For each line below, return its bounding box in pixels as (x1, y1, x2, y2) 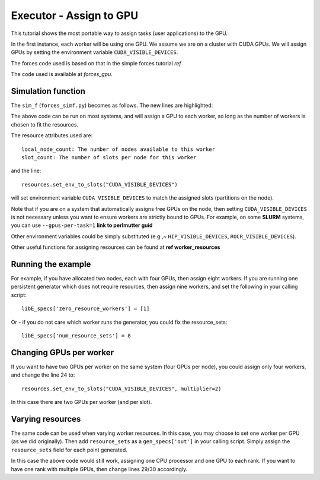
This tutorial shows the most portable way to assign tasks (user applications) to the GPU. (11, 30, 228, 37)
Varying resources (11, 413, 81, 424)
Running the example (11, 259, 91, 269)
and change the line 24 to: (11, 371, 75, 378)
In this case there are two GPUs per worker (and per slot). (11, 399, 152, 406)
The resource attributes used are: (11, 132, 93, 139)
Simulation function (11, 86, 86, 96)
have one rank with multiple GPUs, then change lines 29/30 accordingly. (11, 465, 188, 472)
